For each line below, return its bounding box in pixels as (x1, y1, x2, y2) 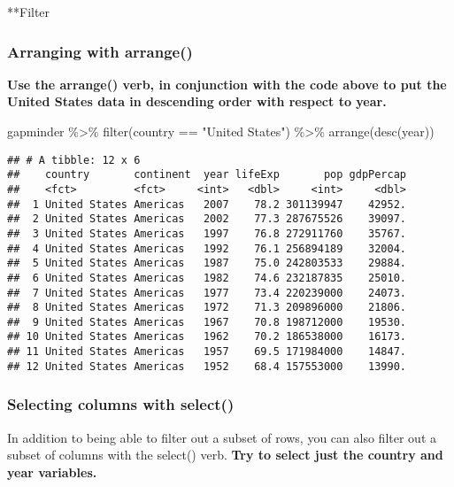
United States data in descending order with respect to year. (7, 92, 387, 111)
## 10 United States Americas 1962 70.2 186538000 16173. (7, 330, 407, 344)
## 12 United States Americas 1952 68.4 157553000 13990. (7, 359, 407, 373)
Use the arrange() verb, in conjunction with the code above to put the (7, 74, 447, 93)
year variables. (7, 462, 97, 481)
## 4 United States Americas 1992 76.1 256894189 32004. (7, 242, 407, 255)
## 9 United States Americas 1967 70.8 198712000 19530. (7, 315, 407, 329)
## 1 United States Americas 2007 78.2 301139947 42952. (7, 197, 407, 211)
